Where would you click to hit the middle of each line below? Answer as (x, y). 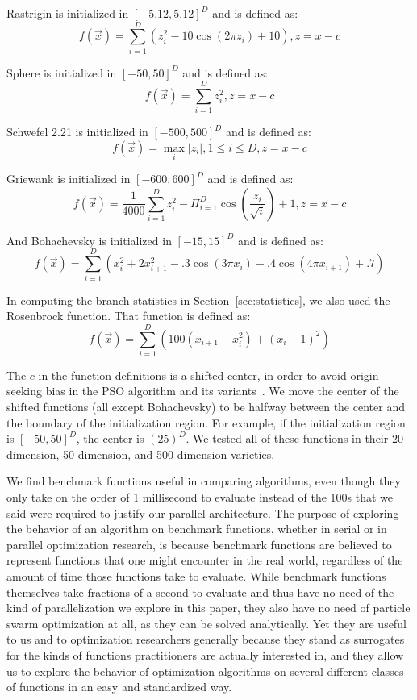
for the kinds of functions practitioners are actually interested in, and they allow (205, 654)
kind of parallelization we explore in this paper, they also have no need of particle (208, 608)
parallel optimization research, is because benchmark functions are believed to (199, 544)
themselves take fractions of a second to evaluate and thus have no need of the (200, 592)
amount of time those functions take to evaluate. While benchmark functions (196, 576)
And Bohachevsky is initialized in (89, 240)
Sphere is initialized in (62, 72)
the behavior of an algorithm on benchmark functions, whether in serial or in (197, 529)
